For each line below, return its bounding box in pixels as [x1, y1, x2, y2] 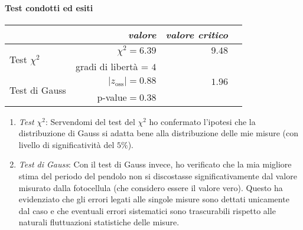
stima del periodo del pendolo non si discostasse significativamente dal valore [18, 169, 297, 182]
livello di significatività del [18, 138, 115, 150]
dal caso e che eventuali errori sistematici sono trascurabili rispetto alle [18, 204, 276, 216]
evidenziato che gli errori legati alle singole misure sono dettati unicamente [18, 193, 289, 205]
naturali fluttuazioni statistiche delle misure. [18, 216, 180, 228]
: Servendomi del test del [45, 115, 135, 127]
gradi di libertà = [75, 59, 149, 73]
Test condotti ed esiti [5, 1, 93, 14]
